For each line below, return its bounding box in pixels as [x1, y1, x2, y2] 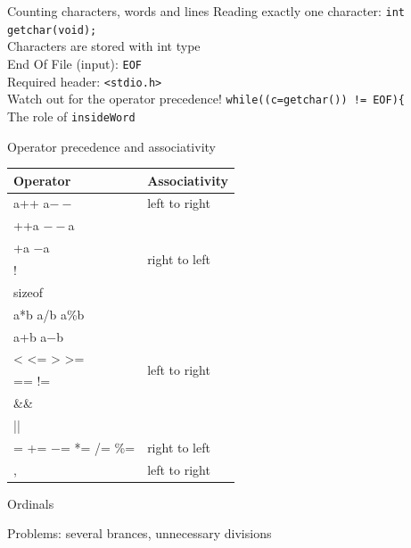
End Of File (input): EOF [7, 54, 143, 72]
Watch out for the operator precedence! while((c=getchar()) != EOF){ [7, 89, 405, 108]
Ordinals [7, 494, 54, 512]
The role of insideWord [7, 106, 136, 125]
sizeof [13, 282, 44, 301]
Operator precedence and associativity [7, 137, 216, 155]
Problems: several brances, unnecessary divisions [7, 524, 272, 543]
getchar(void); [7, 23, 97, 37]
